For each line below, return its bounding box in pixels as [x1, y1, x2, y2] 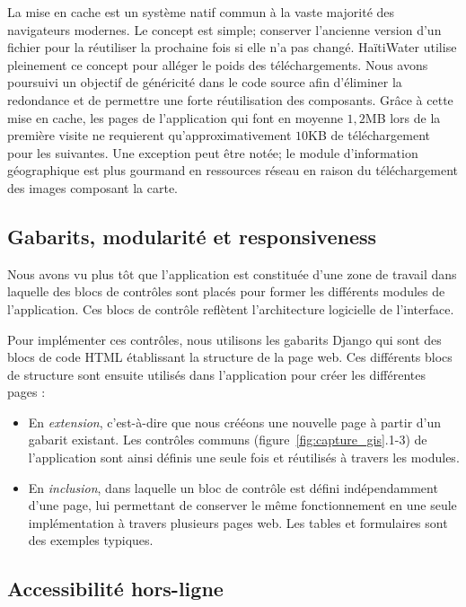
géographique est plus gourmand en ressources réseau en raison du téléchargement [7, 161, 459, 180]
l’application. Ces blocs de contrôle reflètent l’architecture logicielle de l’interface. [7, 299, 454, 318]
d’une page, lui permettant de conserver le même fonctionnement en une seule [28, 496, 457, 515]
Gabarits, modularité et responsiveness [7, 222, 377, 250]
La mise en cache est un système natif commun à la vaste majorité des [7, 3, 395, 21]
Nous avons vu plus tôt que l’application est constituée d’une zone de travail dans [7, 264, 457, 283]
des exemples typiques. [28, 531, 154, 550]
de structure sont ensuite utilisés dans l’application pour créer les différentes [7, 365, 426, 383]
